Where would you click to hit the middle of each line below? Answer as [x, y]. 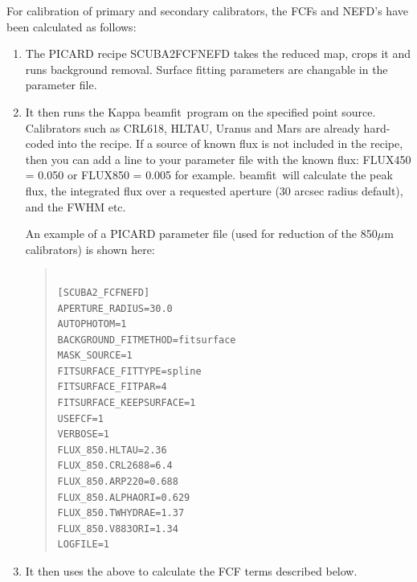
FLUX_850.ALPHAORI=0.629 [124, 497]
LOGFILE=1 [84, 545]
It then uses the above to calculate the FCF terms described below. [191, 571]
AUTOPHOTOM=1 [92, 324]
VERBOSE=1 [84, 434]
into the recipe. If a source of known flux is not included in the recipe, [230, 143]
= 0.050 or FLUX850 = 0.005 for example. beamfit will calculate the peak [209, 175]
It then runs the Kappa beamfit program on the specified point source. [200, 111]
